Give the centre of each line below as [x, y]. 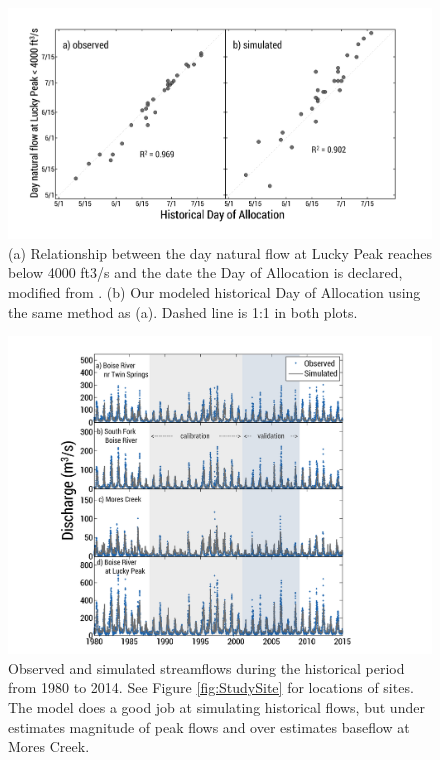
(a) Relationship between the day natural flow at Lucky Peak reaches [220, 252]
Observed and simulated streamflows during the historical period [206, 667]
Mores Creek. [49, 746]
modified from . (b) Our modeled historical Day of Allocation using [214, 292]
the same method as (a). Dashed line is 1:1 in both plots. [183, 311]
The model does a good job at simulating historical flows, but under [216, 706]
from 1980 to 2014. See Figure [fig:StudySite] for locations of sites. [211, 687]
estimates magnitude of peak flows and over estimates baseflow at [209, 726]
